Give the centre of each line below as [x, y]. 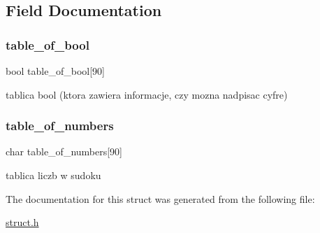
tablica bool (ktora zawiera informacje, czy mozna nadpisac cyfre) [147, 94]
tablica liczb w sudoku [53, 175]
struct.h [22, 222]
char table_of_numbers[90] [64, 151]
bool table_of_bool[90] [55, 71]
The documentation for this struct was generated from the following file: [160, 198]
